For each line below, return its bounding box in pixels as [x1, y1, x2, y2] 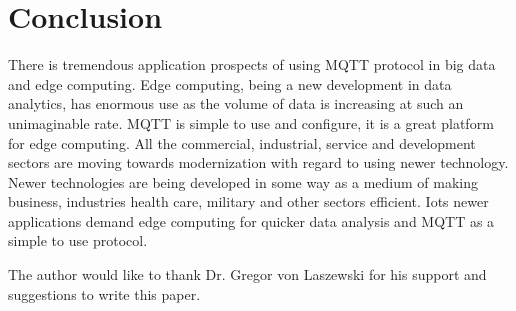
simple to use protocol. [8, 230, 148, 251]
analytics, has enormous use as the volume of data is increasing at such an [8, 93, 464, 114]
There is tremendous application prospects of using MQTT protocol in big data [8, 54, 496, 75]
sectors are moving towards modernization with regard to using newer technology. [8, 152, 509, 173]
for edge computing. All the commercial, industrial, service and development [8, 132, 476, 153]
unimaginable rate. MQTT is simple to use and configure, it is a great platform [8, 112, 494, 133]
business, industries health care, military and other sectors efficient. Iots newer [8, 191, 489, 212]
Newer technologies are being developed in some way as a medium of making [8, 171, 479, 192]
